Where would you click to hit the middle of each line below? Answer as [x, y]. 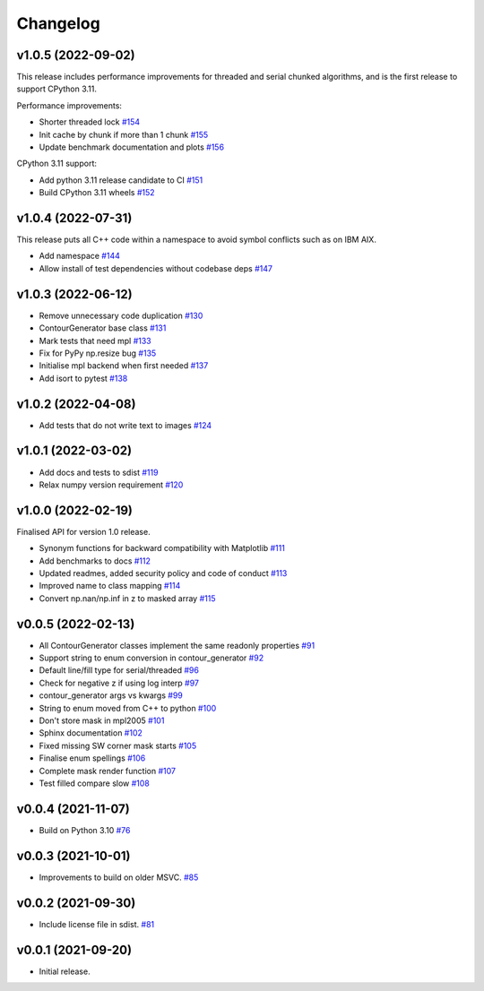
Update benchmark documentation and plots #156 [131, 147]
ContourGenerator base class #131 [103, 328]
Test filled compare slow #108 [94, 783]
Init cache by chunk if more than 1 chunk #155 [124, 134]
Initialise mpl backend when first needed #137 [124, 366]
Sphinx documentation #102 [91, 733]
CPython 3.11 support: [57, 164]
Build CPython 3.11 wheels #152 [97, 193]
